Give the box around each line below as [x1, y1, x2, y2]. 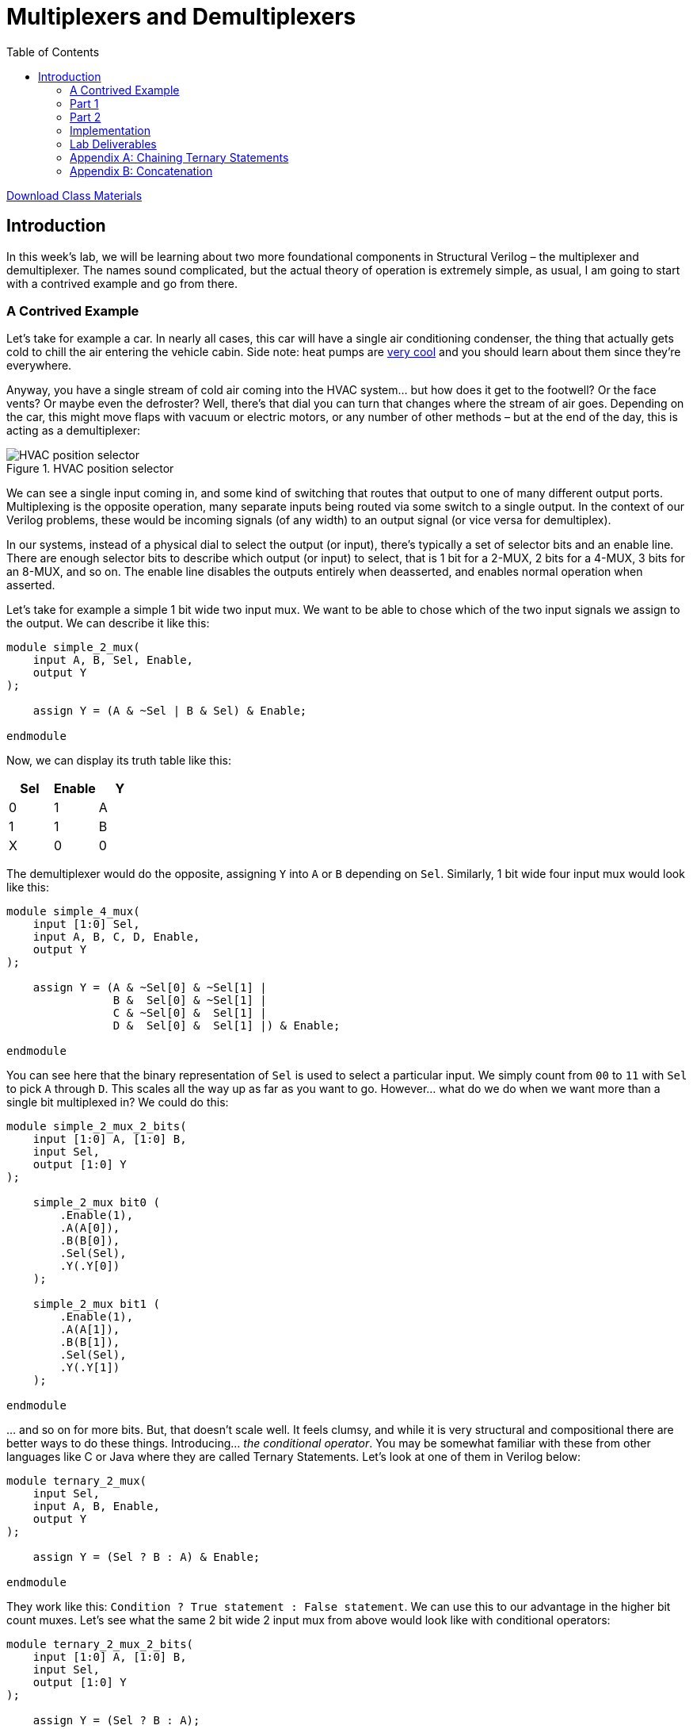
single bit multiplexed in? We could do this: [6, 1095, 229, 1110]
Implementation [70, 123, 150, 137]
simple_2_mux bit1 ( [32, 1298, 160, 1311]
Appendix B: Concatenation [70, 163, 213, 178]
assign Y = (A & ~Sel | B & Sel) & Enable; [32, 704, 307, 718]
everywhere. [6, 358, 72, 373]
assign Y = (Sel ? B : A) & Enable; [32, 1551, 261, 1564]
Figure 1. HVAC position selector [6, 462, 174, 476]
